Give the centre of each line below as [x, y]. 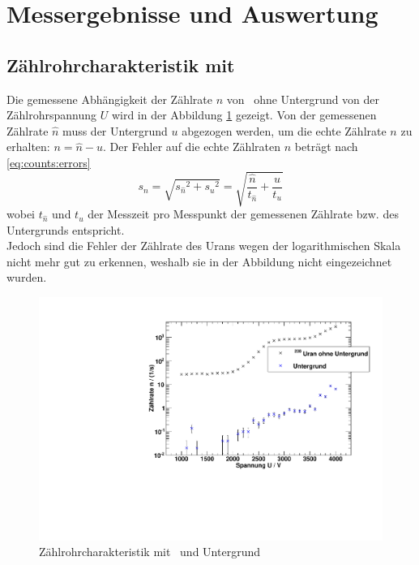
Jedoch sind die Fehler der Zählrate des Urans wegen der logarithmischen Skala [204, 246]
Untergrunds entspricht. [66, 229]
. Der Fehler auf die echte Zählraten [192, 147]
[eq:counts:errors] [49, 162]
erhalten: [28, 147]
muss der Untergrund [115, 130]
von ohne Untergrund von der [303, 99]
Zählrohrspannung [52, 115]
